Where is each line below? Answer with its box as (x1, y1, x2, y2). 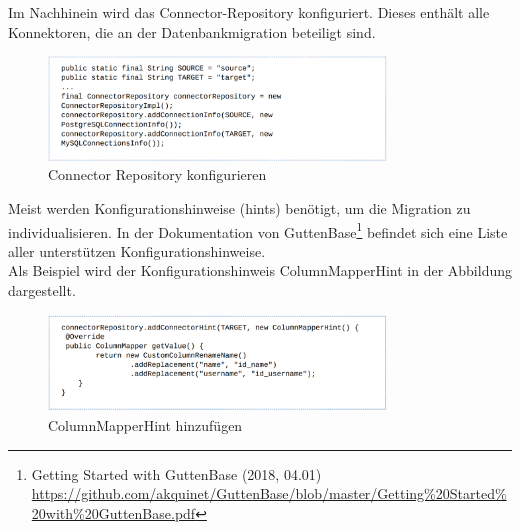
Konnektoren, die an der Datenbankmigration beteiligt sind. (8, 21, 376, 42)
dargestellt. (8, 280, 76, 301)
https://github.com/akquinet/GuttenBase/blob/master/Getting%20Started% (31, 483, 507, 504)
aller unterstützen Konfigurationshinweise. (8, 240, 266, 261)
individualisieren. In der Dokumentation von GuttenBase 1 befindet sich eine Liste (8, 218, 508, 242)
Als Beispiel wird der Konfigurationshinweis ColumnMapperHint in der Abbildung (8, 260, 512, 281)
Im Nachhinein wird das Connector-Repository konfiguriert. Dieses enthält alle (8, 2, 490, 22)
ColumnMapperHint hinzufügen (48, 414, 243, 435)
